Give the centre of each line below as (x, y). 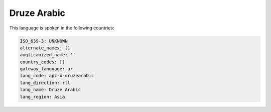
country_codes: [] (42, 62)
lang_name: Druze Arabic (50, 90)
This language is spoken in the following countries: (62, 28)
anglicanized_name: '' (48, 55)
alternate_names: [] (45, 48)
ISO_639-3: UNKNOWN (44, 41)
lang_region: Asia (42, 97)
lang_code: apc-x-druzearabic (57, 76)
